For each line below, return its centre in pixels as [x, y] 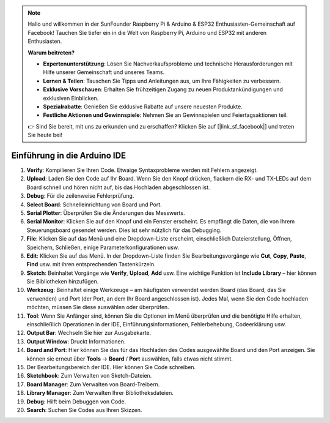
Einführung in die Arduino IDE [69, 155]
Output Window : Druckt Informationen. [76, 341]
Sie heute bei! [45, 135]
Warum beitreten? [51, 53]
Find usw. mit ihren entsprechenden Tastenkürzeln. [91, 264]
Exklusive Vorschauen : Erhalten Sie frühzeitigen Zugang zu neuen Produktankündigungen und [163, 89]
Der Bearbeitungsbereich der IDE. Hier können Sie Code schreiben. [111, 367]
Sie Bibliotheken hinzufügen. [63, 282]
